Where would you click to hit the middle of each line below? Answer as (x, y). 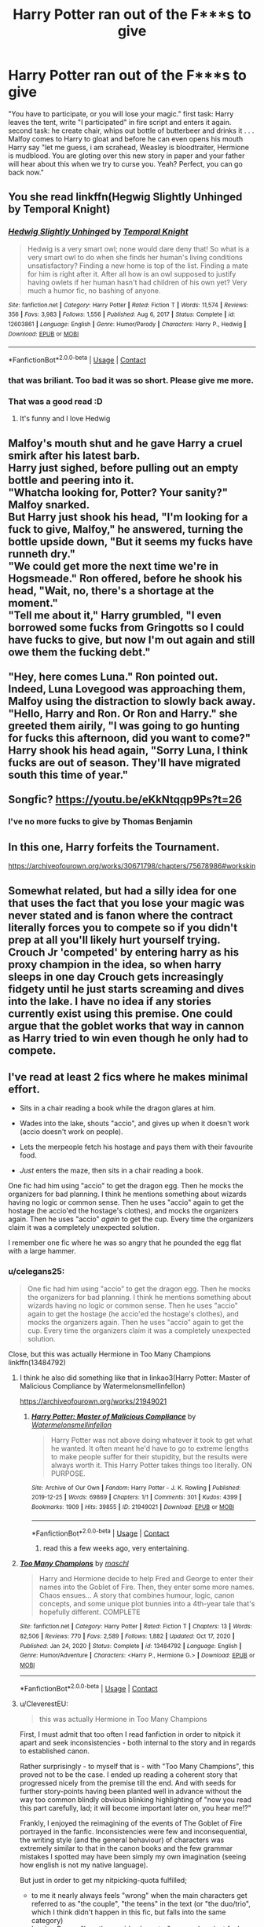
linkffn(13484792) (37, 1362)
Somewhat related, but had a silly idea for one (123, 891)
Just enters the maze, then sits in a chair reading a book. (112, 1171)
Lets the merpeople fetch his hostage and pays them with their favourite (136, 1147)
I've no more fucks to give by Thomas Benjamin (101, 821)
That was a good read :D (55, 401)
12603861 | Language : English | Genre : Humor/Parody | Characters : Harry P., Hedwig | (127, 324)
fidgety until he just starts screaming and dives (126, 989)
